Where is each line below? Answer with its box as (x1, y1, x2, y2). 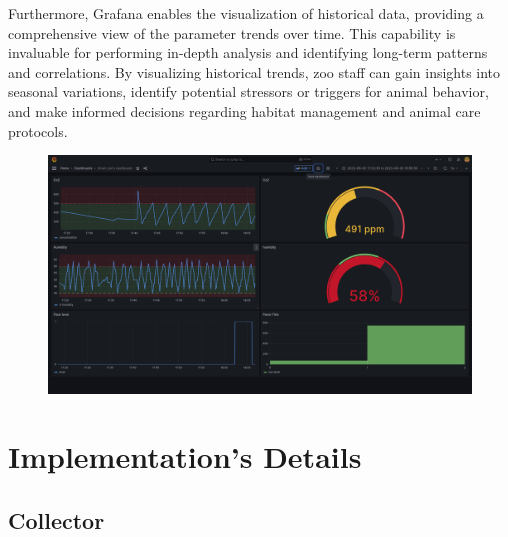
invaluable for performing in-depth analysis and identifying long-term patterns (8, 42, 488, 63)
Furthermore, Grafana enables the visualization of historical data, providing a (8, 3, 484, 23)
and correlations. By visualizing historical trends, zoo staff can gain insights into (8, 61, 501, 82)
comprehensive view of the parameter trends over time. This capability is (8, 22, 456, 43)
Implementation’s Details (8, 436, 362, 477)
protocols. (8, 120, 68, 141)
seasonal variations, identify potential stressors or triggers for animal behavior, (8, 81, 489, 102)
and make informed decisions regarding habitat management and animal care (8, 100, 481, 121)
